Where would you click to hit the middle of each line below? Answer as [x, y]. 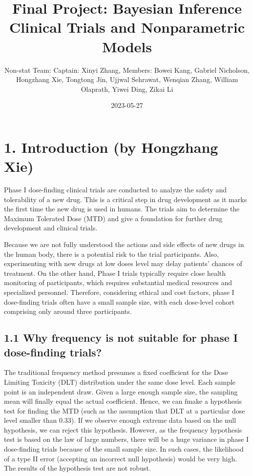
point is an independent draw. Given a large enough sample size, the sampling [121, 391]
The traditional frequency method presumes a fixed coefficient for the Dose [116, 372]
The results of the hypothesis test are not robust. [77, 468]
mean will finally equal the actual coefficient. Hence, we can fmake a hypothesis [123, 401]
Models [127, 46]
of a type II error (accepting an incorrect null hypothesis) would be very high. [121, 458]
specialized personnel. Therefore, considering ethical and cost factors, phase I [119, 292]
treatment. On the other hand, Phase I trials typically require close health [115, 273]
